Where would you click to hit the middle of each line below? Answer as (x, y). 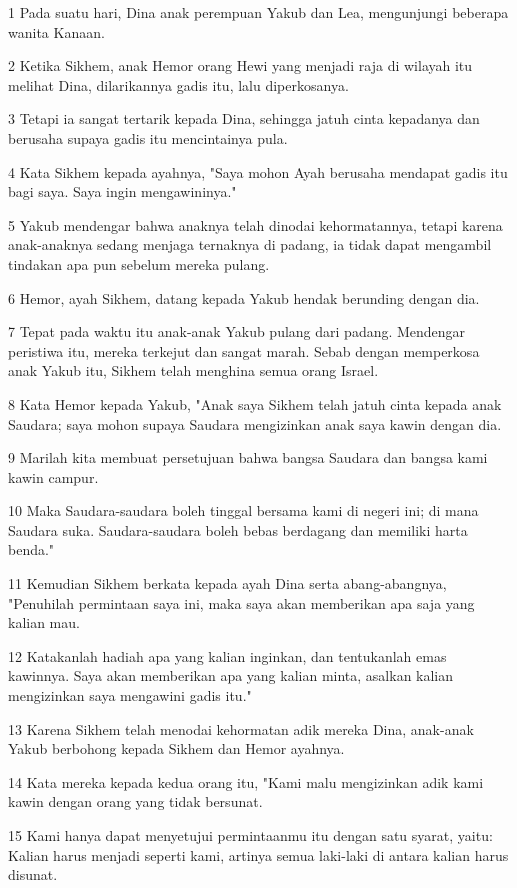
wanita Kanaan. (56, 31)
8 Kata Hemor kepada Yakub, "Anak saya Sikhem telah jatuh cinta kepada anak (255, 403)
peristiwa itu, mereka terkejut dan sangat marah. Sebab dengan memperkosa (244, 350)
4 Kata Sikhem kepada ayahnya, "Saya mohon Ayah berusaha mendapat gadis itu (258, 171)
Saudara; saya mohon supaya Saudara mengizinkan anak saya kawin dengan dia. (255, 423)
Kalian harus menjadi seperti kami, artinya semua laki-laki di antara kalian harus (258, 854)
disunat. (33, 874)
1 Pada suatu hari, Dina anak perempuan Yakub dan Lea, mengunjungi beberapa (258, 12)
